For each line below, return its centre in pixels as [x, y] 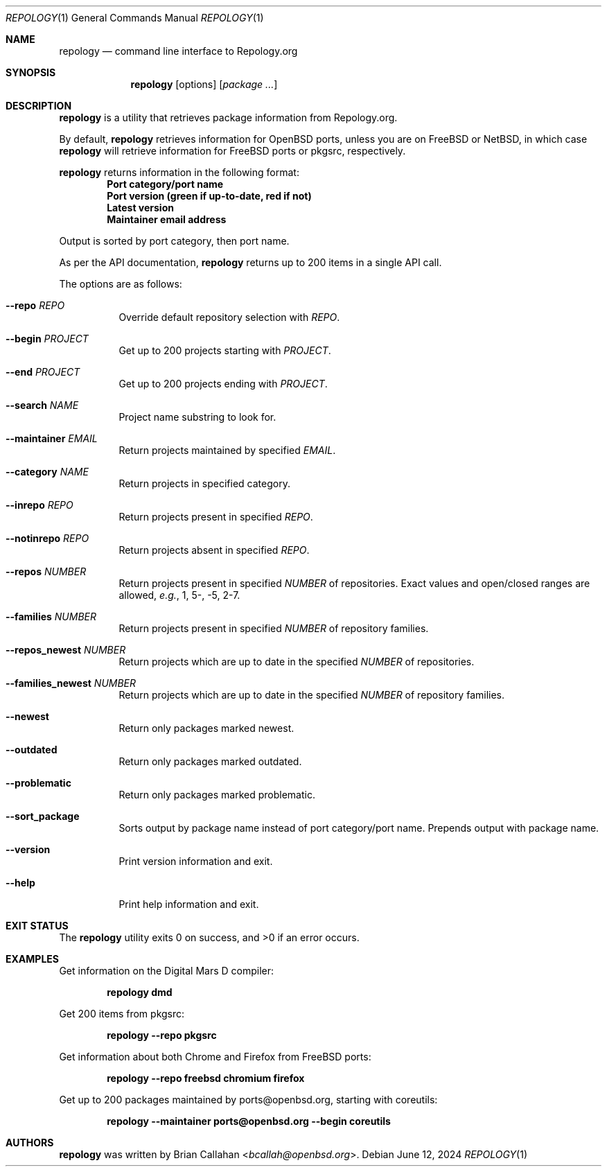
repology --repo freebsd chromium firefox [206, 1078]
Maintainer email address [167, 219]
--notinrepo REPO [47, 538]
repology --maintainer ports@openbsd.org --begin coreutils [249, 1121]
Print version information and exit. [196, 861]
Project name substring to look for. [197, 417]
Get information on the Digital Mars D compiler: [167, 971]
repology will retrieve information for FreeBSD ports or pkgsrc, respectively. [232, 151]
